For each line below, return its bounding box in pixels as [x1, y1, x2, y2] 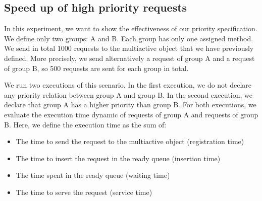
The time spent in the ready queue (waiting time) [16, 170, 170, 180]
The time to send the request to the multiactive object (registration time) [16, 136, 244, 147]
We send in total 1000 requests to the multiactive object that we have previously [4, 43, 254, 53]
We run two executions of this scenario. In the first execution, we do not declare [4, 80, 252, 90]
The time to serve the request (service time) [16, 186, 152, 197]
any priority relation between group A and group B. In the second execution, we [4, 89, 253, 100]
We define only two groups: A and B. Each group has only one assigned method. [4, 33, 253, 43]
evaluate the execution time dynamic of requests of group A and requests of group [4, 109, 258, 119]
